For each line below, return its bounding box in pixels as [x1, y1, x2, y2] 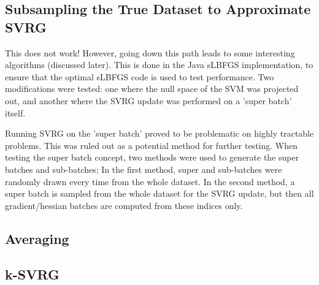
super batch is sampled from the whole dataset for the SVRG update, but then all [5, 187, 314, 200]
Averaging [5, 229, 69, 248]
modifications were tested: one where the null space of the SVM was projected [5, 82, 299, 95]
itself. [5, 106, 26, 119]
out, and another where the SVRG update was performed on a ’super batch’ [5, 94, 292, 107]
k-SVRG [5, 265, 60, 284]
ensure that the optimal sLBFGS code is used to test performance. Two [5, 70, 274, 83]
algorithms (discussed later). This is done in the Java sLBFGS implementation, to [5, 58, 313, 71]
